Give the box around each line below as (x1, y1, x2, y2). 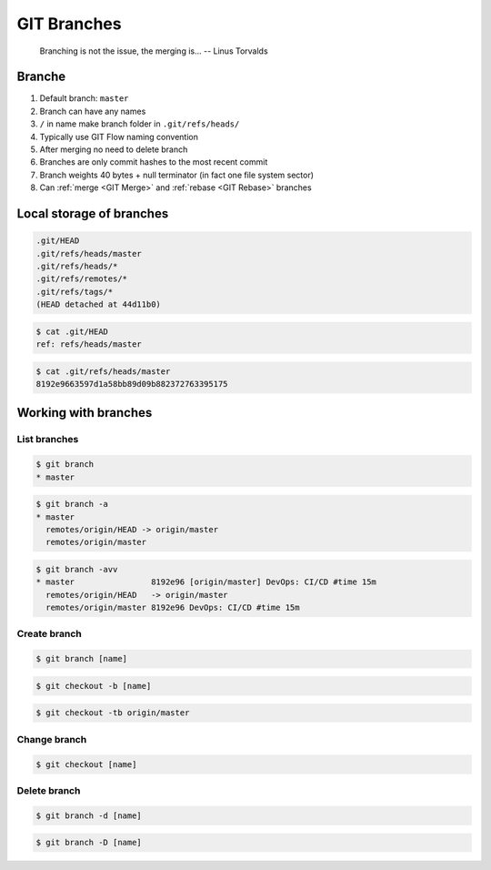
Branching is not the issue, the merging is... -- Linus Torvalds (39, 46, 268, 56)
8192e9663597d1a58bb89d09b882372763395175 (35, 379, 228, 389)
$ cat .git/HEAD (35, 326, 109, 337)
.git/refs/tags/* (35, 287, 114, 297)
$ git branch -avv (35, 564, 118, 574)
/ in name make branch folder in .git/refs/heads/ (39, 118, 240, 129)
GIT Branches (16, 14, 122, 34)
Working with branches (16, 405, 153, 420)
